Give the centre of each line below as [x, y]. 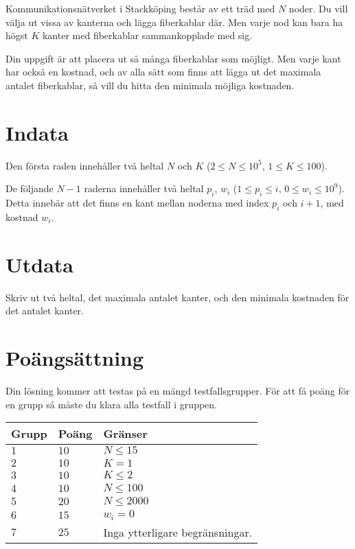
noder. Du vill [318, 8]
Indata [37, 132]
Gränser [125, 434]
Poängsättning [75, 357]
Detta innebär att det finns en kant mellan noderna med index [137, 203]
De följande [30, 188]
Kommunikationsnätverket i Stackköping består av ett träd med [140, 8]
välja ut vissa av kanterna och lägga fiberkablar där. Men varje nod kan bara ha [174, 22]
